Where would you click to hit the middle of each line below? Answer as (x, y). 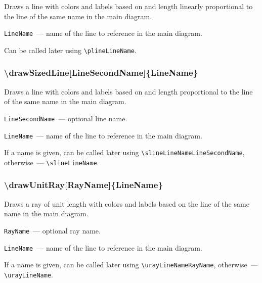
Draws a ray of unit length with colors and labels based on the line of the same (127, 203)
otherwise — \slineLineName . (52, 162)
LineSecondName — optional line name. (66, 118)
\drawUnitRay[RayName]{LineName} (83, 185)
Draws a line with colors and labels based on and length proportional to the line (128, 91)
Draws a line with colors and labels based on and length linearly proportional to (128, 6)
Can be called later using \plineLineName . (70, 50)
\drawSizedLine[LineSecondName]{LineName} (101, 73)
